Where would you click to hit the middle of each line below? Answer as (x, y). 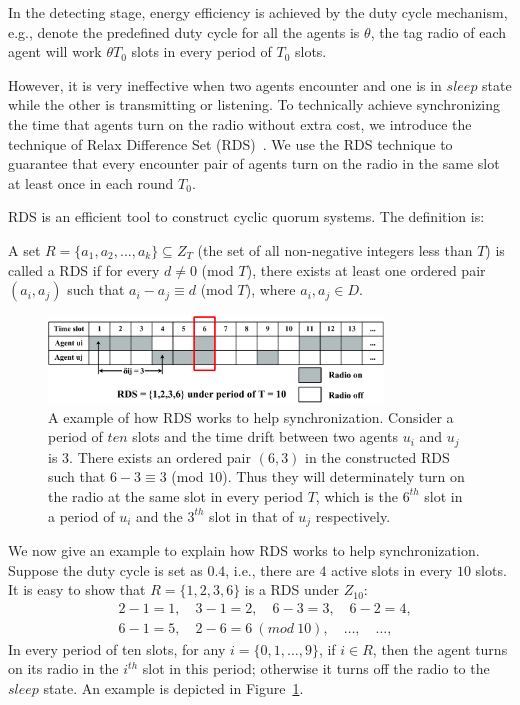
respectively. (353, 515)
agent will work (55, 51)
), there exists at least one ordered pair (366, 269)
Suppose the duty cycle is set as (105, 569)
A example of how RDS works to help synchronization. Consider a (251, 416)
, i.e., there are (270, 569)
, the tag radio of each (438, 31)
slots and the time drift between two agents (265, 436)
